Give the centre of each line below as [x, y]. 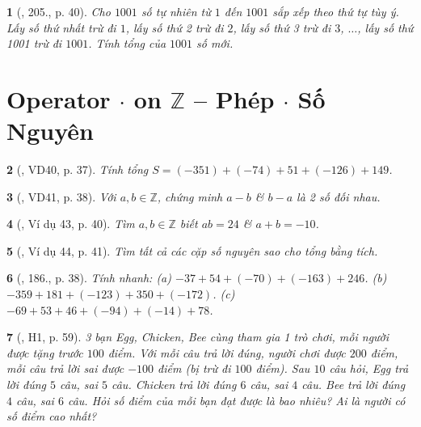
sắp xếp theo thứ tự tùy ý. [336, 11]
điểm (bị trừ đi [194, 368]
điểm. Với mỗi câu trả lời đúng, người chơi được [227, 352]
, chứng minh [190, 196]
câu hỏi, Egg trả [369, 368]
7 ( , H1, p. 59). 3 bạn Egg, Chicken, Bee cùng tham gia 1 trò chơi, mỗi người [198, 337]
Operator [59, 98]
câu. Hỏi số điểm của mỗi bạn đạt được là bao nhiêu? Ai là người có [236, 400]
